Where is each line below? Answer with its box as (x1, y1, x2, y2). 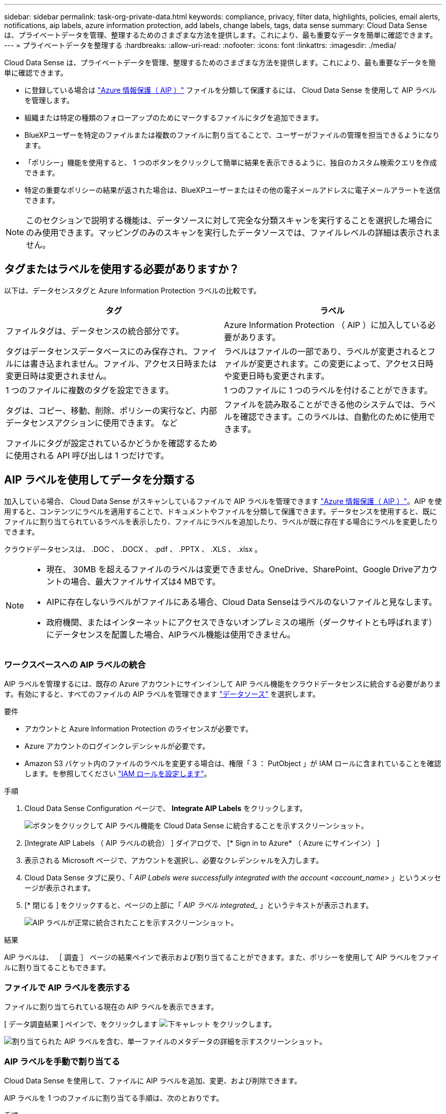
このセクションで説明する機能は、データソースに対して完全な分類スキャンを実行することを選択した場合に (26, 215, 433, 225)
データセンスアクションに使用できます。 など (6, 417, 178, 428)
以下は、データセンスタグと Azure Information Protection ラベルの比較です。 (4, 286, 261, 295)
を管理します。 (24, 96, 74, 105)
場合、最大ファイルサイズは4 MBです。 (71, 576, 220, 587)
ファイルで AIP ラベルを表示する (4, 982, 130, 993)
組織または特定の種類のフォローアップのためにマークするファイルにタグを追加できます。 (24, 113, 323, 122)
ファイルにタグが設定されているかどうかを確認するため (6, 438, 217, 448)
